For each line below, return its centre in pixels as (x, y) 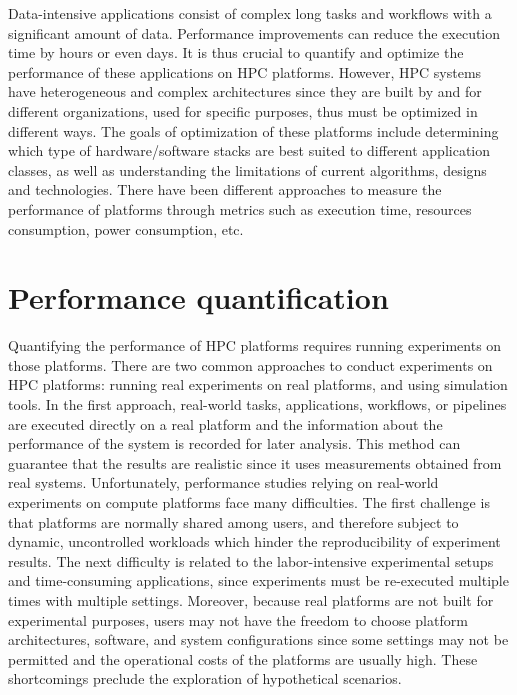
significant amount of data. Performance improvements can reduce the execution (254, 32)
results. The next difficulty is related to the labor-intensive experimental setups (251, 560)
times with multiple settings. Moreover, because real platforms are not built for (251, 599)
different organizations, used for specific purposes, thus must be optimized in (243, 110)
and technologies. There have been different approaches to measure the (225, 189)
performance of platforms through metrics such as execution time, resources (240, 208)
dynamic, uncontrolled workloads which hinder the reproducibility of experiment (254, 541)
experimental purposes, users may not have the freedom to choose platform (238, 619)
